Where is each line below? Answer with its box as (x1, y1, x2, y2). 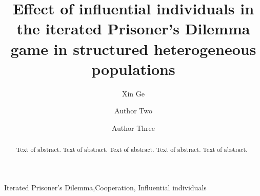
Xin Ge (122, 88, 145, 99)
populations (91, 58, 175, 79)
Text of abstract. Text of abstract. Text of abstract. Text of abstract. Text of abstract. (16, 145, 248, 154)
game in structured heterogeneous (10, 38, 256, 59)
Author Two (114, 105, 152, 116)
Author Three (111, 122, 155, 133)
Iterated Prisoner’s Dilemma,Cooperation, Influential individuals (4, 182, 207, 192)
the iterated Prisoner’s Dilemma (16, 18, 250, 39)
